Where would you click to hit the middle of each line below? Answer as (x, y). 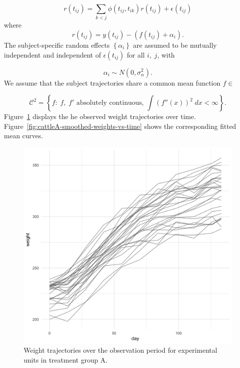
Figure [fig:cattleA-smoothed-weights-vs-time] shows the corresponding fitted (120, 126)
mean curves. (24, 136)
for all (136, 54)
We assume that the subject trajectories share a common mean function (112, 82)
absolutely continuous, (110, 103)
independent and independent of (53, 54)
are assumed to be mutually (175, 45)
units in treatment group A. (66, 359)
